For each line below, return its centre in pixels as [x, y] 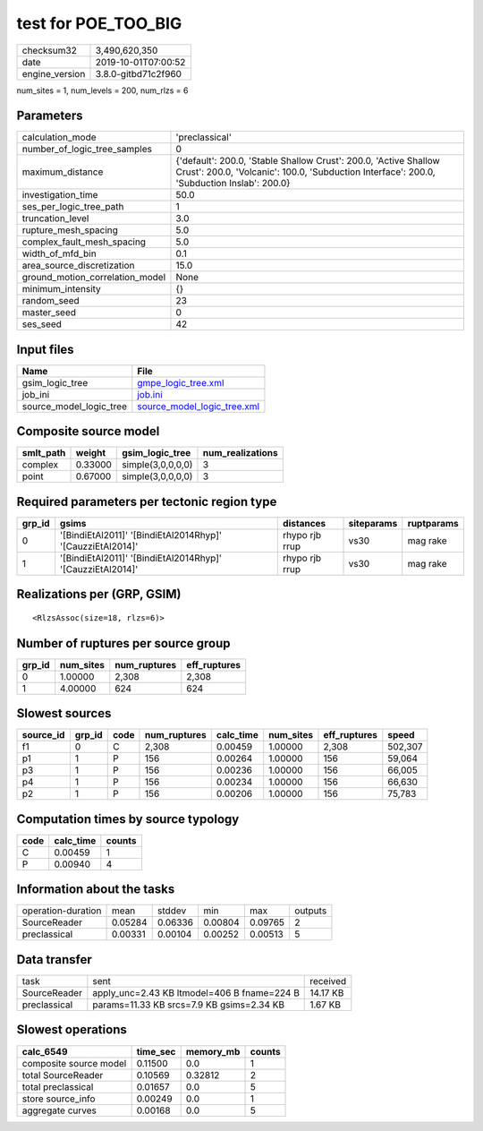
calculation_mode [59, 137]
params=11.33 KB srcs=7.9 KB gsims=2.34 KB [189, 1005]
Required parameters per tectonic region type [147, 501]
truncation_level [55, 218]
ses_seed [42, 324]
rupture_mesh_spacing [70, 230]
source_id [43, 735]
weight [91, 453]
